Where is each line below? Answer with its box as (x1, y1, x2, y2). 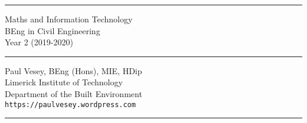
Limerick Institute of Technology (5, 76, 123, 88)
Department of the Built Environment (5, 87, 142, 99)
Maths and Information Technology (5, 13, 133, 25)
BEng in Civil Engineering (5, 24, 100, 36)
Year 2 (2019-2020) (5, 36, 73, 48)
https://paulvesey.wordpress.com (5, 100, 136, 109)
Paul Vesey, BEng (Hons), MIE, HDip (5, 64, 142, 77)
